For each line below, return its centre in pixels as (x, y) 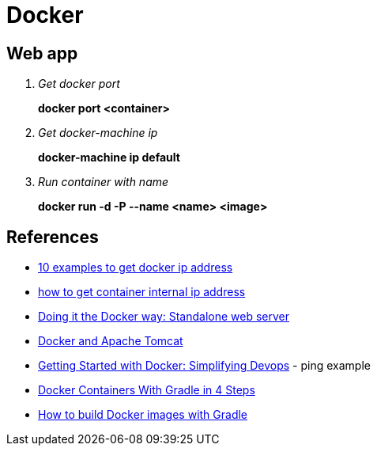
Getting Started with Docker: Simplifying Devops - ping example (204, 366)
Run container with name (104, 182)
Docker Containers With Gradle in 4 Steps (147, 390)
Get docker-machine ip (98, 133)
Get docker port (79, 84)
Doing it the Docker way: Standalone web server (164, 317)
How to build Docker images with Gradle (143, 415)
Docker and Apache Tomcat (111, 341)
